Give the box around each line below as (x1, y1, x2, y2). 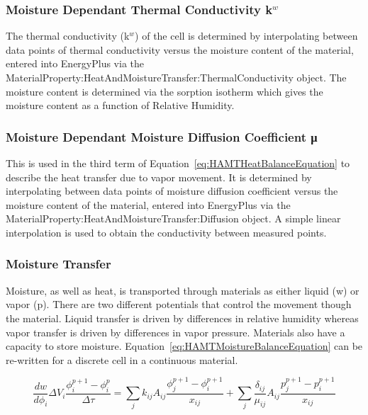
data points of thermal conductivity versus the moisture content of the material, (6, 42, 354, 57)
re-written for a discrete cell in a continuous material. (6, 352, 238, 367)
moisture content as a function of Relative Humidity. (6, 98, 235, 113)
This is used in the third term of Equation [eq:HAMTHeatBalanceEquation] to (6, 156, 350, 170)
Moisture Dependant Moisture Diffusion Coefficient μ (6, 127, 318, 145)
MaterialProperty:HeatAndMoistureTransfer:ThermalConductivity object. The (6, 70, 347, 84)
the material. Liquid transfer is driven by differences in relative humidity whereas (6, 310, 359, 325)
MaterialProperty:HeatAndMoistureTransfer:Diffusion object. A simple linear (6, 211, 341, 226)
